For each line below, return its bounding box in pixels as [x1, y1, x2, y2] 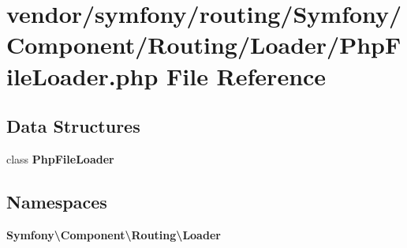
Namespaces [6, 189, 107, 213]
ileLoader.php [6, 59, 159, 92]
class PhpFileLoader [6, 150, 114, 167]
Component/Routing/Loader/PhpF [6, 28, 401, 61]
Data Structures [6, 114, 140, 138]
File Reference [166, 59, 327, 92]
